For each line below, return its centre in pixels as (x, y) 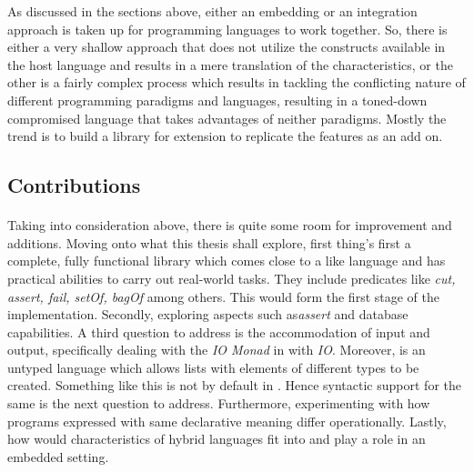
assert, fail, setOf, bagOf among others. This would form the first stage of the (223, 296)
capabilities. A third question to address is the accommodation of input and (219, 331)
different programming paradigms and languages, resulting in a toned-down (217, 100)
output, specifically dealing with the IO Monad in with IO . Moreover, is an (217, 350)
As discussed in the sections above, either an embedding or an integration (212, 11)
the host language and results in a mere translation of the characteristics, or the (230, 64)
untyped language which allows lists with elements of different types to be (213, 367)
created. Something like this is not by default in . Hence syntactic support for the (234, 385)
